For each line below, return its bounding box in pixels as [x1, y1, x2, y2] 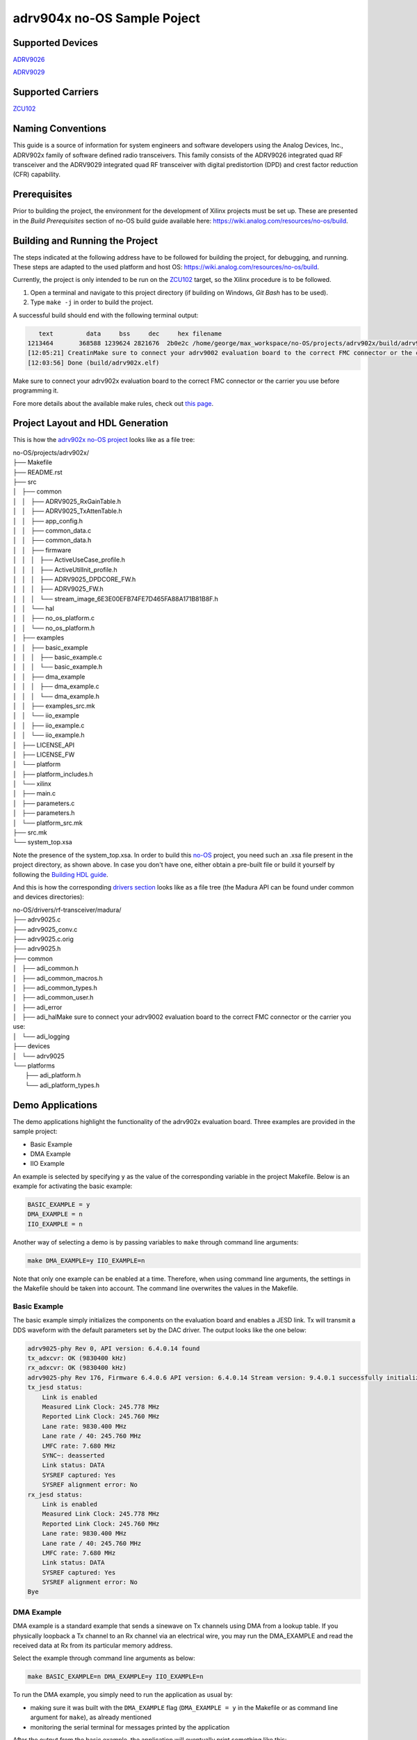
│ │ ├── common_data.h [13, 536, 92, 544]
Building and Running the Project [13, 235, 158, 246]
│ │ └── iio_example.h [13, 731, 85, 739]
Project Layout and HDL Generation [13, 418, 169, 429]
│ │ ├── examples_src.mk [13, 702, 95, 710]
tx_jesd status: [27, 1384, 83, 1391]
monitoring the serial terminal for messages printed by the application [30, 1723, 230, 1731]
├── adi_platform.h [25, 1071, 81, 1079]
